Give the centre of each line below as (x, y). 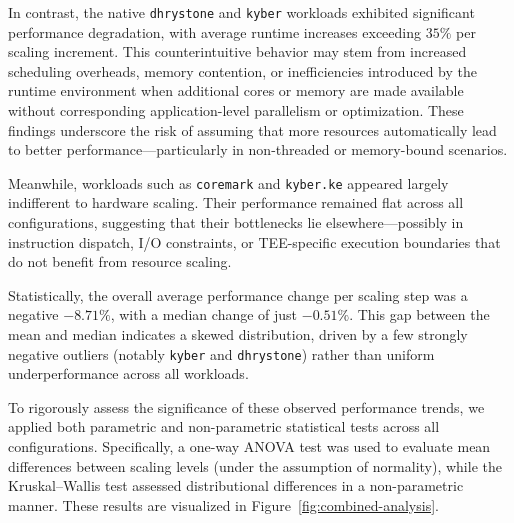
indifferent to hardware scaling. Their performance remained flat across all (236, 202)
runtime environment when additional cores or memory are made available (236, 90)
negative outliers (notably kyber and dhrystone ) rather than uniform (221, 353)
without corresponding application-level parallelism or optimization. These (236, 110)
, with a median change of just (204, 314)
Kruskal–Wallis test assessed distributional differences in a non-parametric (236, 485)
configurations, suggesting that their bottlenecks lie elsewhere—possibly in (236, 222)
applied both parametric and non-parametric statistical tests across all (224, 426)
